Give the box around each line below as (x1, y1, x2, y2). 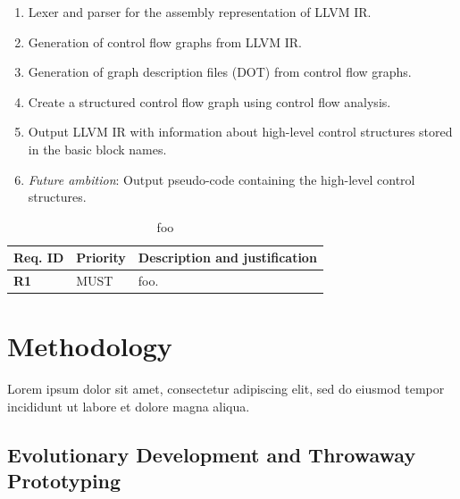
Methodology (7, 328, 172, 364)
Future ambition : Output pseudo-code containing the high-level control (28, 170, 415, 188)
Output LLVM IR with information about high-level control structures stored (28, 122, 453, 141)
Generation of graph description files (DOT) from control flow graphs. (28, 62, 412, 81)
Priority (76, 248, 126, 267)
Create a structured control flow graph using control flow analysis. (28, 92, 391, 111)
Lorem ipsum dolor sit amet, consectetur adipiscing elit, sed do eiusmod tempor (7, 379, 445, 398)
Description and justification (138, 248, 317, 267)
